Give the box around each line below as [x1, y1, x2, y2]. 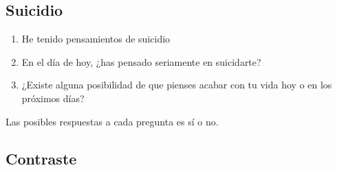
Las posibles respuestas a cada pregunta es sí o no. [6, 114, 219, 128]
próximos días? [21, 90, 85, 105]
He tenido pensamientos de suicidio [21, 32, 171, 46]
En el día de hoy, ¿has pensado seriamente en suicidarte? [21, 54, 261, 69]
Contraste [6, 147, 77, 169]
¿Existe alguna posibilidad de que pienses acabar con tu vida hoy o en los [21, 77, 332, 92]
